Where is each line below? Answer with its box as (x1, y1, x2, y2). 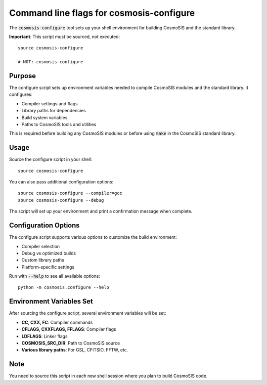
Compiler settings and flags (21, 100, 78, 106)
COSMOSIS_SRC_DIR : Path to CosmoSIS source (21, 340, 120, 346)
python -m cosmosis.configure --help (18, 285, 110, 290)
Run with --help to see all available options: (9, 273, 100, 279)
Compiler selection (21, 243, 60, 249)
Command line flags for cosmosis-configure (9, 7, 195, 18)
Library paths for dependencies (21, 108, 86, 114)
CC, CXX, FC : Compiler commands (21, 319, 93, 325)
